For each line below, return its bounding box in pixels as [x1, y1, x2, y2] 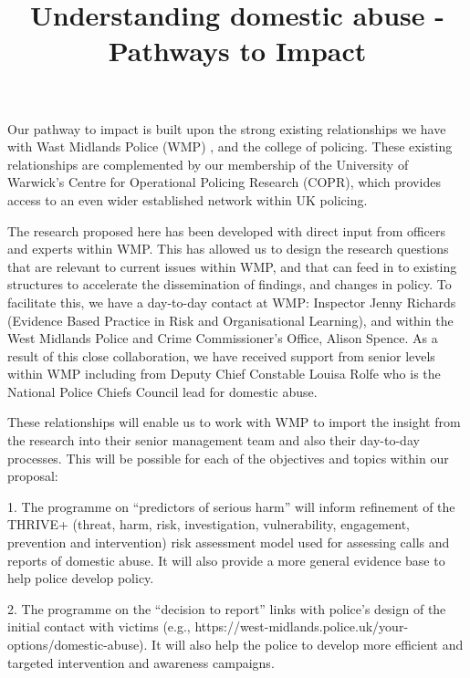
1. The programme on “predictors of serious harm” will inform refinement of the [7, 496, 455, 516]
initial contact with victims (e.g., [7, 617, 191, 636]
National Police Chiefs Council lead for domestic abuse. [7, 381, 318, 401]
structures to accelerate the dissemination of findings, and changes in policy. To [7, 275, 452, 294]
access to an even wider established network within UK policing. [7, 190, 368, 209]
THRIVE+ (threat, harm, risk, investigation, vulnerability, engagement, [7, 515, 410, 534]
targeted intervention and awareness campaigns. [7, 652, 275, 672]
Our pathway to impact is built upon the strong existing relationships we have [7, 119, 446, 138]
